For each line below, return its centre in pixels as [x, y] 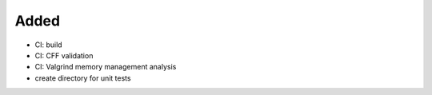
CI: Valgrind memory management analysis [106, 67]
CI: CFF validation [64, 55]
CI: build [49, 45]
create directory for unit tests [83, 78]
